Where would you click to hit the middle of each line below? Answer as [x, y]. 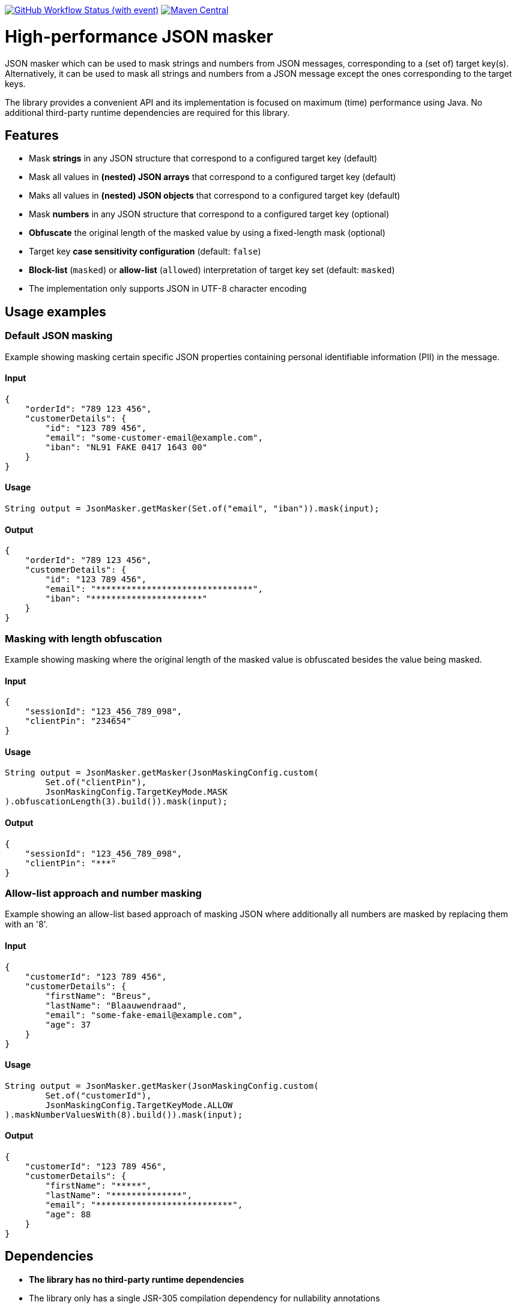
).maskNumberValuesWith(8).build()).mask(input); [124, 1114]
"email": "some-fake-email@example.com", [144, 1015]
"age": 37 [68, 1024]
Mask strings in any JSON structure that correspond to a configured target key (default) [203, 158]
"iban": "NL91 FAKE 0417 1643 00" [126, 447]
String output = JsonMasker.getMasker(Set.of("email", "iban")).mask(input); [192, 508]
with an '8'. [26, 924]
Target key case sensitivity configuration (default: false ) [145, 252]
